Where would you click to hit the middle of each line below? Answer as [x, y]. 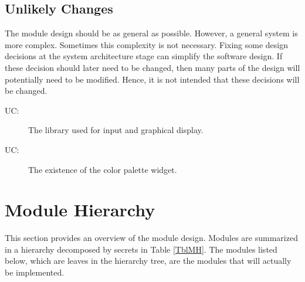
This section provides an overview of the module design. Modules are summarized [151, 238]
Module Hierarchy [80, 210]
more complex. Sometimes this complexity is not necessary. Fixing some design [146, 44]
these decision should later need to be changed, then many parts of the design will [152, 67]
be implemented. [35, 272]
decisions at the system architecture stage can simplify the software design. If [144, 56]
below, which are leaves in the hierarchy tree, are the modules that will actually [148, 261]
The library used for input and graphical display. [116, 130]
